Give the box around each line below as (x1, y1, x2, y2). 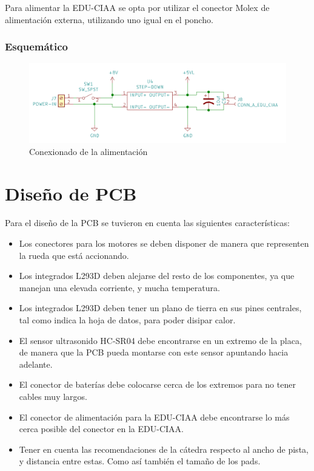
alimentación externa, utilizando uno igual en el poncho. (5, 13, 213, 26)
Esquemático (5, 39, 68, 54)
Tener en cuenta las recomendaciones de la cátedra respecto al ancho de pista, (19, 442, 309, 455)
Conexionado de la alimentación (29, 145, 148, 157)
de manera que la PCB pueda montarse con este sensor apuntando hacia (19, 346, 289, 359)
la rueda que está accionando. (19, 249, 129, 261)
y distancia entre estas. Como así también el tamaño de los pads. (19, 455, 261, 467)
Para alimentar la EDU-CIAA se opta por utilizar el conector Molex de (5, 1, 270, 13)
